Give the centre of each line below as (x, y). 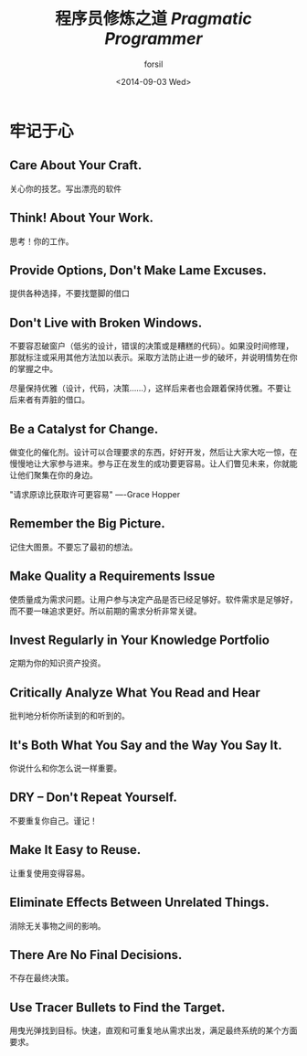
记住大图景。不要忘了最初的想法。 (74, 547)
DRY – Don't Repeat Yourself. (94, 798)
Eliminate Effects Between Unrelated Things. (139, 903)
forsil (153, 64)
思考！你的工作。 (42, 241)
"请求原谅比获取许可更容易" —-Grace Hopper (95, 494)
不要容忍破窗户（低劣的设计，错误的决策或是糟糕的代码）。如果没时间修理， (152, 346)
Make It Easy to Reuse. (75, 850)
